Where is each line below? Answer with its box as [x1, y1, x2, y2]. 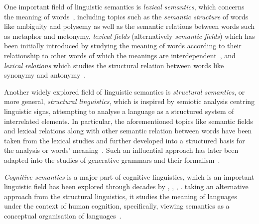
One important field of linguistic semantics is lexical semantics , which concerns [4, 1, 245, 11]
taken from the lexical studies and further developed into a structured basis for [4, 135, 245, 145]
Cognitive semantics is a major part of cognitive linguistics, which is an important [4, 171, 255, 182]
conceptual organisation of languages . [4, 210, 122, 221]
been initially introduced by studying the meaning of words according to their [4, 40, 242, 51]
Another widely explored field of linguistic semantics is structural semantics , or [4, 86, 245, 97]
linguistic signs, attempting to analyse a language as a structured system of [4, 106, 234, 116]
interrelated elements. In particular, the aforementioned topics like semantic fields [4, 115, 253, 126]
